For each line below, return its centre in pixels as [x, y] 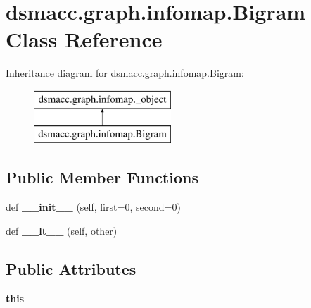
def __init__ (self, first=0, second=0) [93, 207]
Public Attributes [71, 268]
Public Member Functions [102, 177]
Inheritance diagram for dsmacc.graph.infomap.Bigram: [125, 73]
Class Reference [84, 39]
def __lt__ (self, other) [62, 230]
